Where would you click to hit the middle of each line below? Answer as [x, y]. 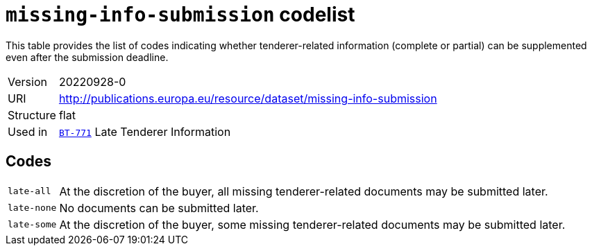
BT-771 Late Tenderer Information [145, 131]
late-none [32, 208]
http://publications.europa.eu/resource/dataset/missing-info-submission [248, 98]
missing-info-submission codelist [180, 15]
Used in [28, 131]
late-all [29, 191]
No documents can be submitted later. [159, 208]
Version [27, 81]
